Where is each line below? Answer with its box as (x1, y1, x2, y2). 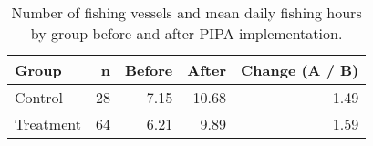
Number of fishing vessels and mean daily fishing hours (11, 2, 362, 23)
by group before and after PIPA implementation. (30, 23, 343, 44)
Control (15, 87, 63, 108)
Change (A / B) (241, 59, 359, 80)
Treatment (15, 113, 81, 134)
